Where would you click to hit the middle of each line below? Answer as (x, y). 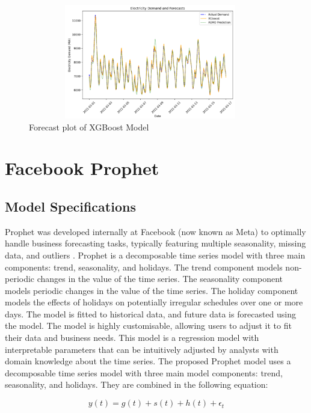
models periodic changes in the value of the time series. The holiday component (152, 290)
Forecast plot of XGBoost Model (89, 127)
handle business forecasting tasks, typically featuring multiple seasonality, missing (155, 243)
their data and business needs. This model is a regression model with (132, 338)
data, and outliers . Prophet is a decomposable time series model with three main (155, 255)
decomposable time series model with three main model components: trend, (144, 372)
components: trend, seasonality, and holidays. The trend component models (144, 267)
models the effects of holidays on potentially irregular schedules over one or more (154, 302)
